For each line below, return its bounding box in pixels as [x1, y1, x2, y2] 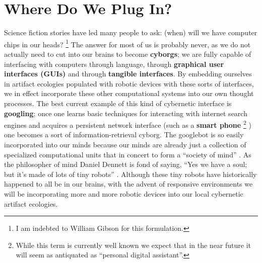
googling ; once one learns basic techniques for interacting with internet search [4, 108, 247, 118]
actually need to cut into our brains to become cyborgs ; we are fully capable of [4, 48, 251, 59]
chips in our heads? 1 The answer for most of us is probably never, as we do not [4, 37, 251, 49]
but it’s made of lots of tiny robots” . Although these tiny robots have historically [4, 168, 257, 179]
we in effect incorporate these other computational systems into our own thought [4, 88, 254, 99]
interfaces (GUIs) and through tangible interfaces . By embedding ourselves [4, 68, 252, 79]
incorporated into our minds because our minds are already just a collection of [4, 139, 246, 149]
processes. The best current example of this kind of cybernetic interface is [4, 98, 232, 108]
